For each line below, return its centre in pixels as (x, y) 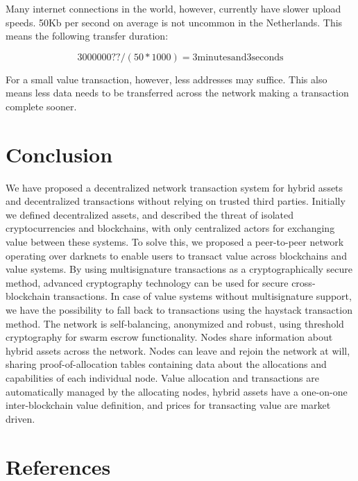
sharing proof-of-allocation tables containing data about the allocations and (166, 364)
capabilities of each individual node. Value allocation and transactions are (162, 378)
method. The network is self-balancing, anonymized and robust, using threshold (175, 323)
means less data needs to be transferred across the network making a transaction (177, 93)
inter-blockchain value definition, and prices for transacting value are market (168, 405)
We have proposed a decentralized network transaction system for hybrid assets (174, 187)
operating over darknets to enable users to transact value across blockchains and (176, 255)
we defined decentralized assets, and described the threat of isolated (150, 214)
